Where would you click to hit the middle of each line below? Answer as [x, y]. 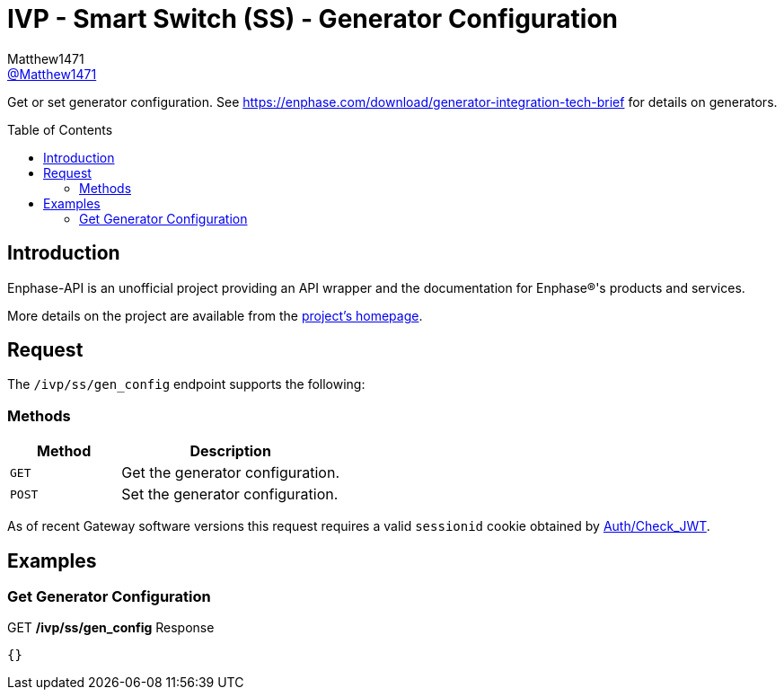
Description [230, 451]
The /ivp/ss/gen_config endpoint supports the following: [186, 384]
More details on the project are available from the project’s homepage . [215, 315]
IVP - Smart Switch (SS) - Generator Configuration [313, 19]
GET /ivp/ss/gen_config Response [111, 628]
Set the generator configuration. [230, 494]
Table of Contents [60, 129]
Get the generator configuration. [231, 473]
